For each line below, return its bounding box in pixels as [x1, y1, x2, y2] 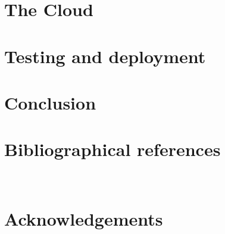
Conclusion [4, 90, 96, 114]
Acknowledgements [4, 207, 163, 231]
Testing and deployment [4, 43, 206, 68]
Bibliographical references [4, 137, 221, 161]
